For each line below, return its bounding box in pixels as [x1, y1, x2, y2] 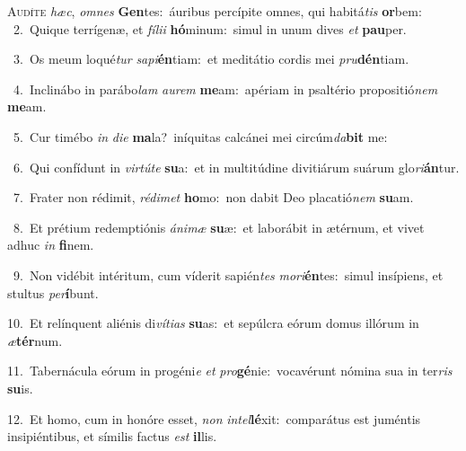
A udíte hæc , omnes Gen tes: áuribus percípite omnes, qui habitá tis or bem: [7, 2, 422, 20]
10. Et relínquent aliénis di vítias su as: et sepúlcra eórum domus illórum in [7, 314, 419, 332]
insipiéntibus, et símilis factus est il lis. [7, 427, 217, 446]
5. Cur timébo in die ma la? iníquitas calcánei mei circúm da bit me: [13, 127, 388, 146]
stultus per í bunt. [7, 283, 99, 302]
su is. [7, 378, 33, 397]
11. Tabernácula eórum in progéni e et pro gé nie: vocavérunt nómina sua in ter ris [7, 361, 453, 380]
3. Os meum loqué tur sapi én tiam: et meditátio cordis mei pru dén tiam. [13, 49, 409, 68]
